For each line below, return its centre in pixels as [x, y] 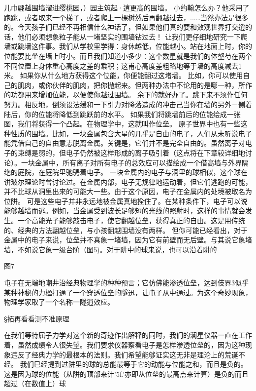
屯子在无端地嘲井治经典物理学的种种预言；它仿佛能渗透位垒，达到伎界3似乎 [126, 283]
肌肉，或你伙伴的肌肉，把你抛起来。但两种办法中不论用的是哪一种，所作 [135, 85]
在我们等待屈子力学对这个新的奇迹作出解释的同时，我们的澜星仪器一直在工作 [128, 335]
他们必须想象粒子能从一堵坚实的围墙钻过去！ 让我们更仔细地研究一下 [129, 36]
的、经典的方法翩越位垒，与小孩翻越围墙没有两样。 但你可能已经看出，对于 [126, 230]
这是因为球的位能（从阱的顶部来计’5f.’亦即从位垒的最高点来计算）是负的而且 [127, 373]
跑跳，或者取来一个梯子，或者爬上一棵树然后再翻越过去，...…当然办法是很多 [127, 17]
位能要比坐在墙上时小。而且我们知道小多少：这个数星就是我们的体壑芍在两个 [128, 56]
